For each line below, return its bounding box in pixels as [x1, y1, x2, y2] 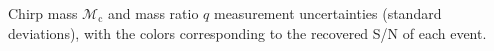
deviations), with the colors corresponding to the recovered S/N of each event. [8, 22, 487, 43]
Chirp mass [8, 3, 78, 23]
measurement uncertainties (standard [213, 3, 442, 23]
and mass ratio [107, 3, 199, 23]
